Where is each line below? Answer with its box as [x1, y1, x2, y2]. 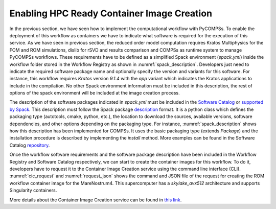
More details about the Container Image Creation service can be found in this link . [9, 197, 182, 203]
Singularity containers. [9, 187, 57, 194]
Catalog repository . [9, 142, 50, 148]
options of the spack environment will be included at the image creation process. [9, 90, 180, 96]
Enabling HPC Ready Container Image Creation [9, 8, 212, 19]
